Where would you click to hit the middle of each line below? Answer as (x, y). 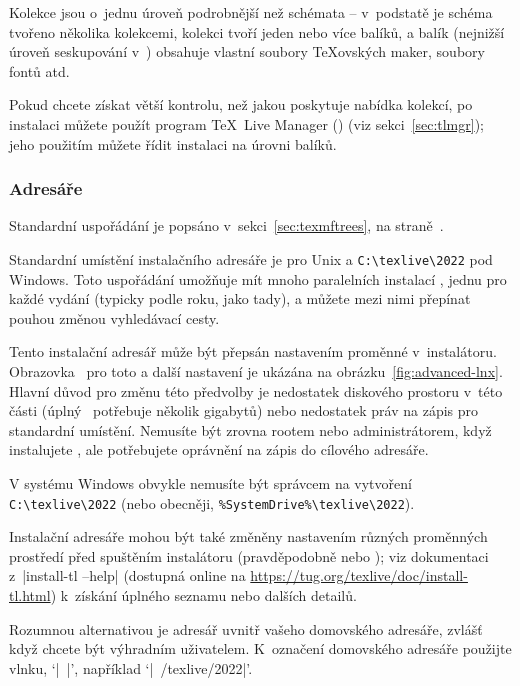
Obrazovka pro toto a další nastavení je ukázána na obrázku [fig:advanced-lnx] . (256, 371)
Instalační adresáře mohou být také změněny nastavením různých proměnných (248, 536)
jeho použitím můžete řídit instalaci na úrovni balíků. (173, 143)
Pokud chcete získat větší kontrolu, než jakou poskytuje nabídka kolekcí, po (241, 104)
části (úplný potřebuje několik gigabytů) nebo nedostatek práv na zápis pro (244, 410)
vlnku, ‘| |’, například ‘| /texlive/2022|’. (131, 667)
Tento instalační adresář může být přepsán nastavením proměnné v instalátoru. (253, 351)
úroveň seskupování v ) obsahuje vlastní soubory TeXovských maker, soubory (247, 51)
